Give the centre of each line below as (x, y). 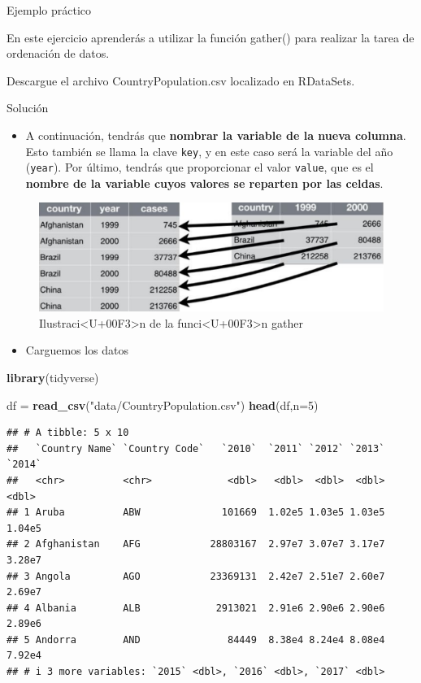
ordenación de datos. (58, 53)
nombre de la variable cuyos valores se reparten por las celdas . (204, 183)
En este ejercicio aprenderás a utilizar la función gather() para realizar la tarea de (210, 37)
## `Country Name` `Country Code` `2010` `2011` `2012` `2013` (196, 448)
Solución (28, 108)
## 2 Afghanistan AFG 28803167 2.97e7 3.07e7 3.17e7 (196, 544)
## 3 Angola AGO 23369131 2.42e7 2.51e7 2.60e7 (196, 576)
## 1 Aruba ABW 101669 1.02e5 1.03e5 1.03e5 (196, 513)
